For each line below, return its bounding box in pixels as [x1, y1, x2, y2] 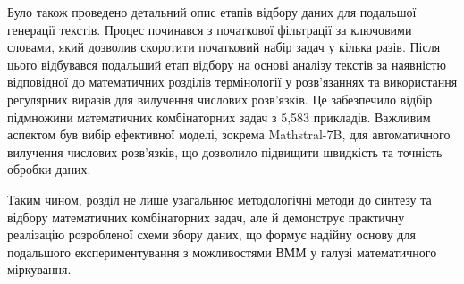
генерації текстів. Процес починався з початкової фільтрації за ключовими [7, 20, 412, 38]
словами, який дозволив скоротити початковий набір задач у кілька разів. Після [7, 38, 441, 56]
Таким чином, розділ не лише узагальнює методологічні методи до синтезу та [7, 189, 432, 208]
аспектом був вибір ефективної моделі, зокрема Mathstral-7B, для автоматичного [7, 125, 451, 144]
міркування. [7, 260, 72, 279]
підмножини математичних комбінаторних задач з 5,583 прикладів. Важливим [7, 107, 431, 126]
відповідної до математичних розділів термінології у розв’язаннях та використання [7, 72, 458, 91]
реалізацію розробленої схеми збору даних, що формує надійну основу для [7, 225, 416, 244]
